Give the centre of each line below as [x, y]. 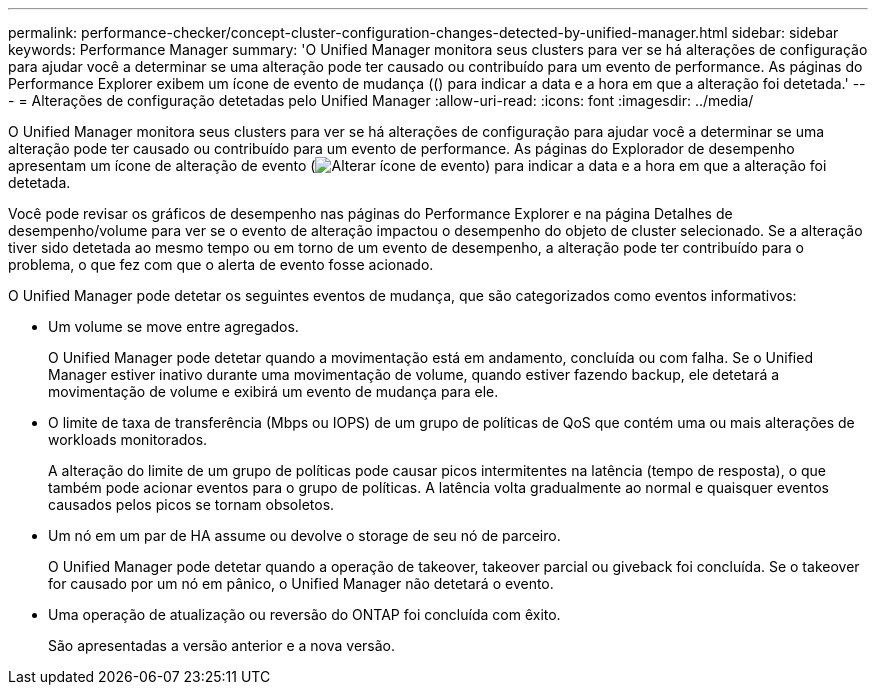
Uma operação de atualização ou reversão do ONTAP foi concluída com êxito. [304, 614]
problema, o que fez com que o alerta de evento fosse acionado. [221, 264]
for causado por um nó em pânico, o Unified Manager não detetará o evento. [301, 583]
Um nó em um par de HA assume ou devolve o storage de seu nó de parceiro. [304, 535]
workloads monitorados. [128, 439]
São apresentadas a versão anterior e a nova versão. [222, 645]
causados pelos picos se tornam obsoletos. [191, 504]
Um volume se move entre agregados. [173, 326]
